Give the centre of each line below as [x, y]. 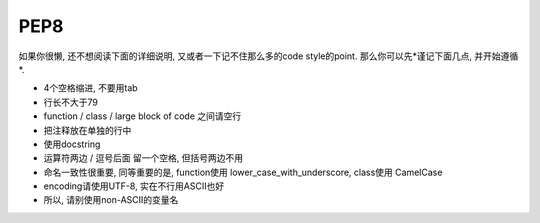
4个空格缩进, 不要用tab [91, 88]
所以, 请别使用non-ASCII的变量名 [111, 200]
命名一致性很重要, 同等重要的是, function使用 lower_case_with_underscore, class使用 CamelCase [243, 172]
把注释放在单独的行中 [87, 130]
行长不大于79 [71, 102]
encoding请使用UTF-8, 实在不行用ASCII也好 [134, 186]
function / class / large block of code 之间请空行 [142, 116]
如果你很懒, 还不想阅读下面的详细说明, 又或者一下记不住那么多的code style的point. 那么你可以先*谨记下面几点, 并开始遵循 [268, 56]
